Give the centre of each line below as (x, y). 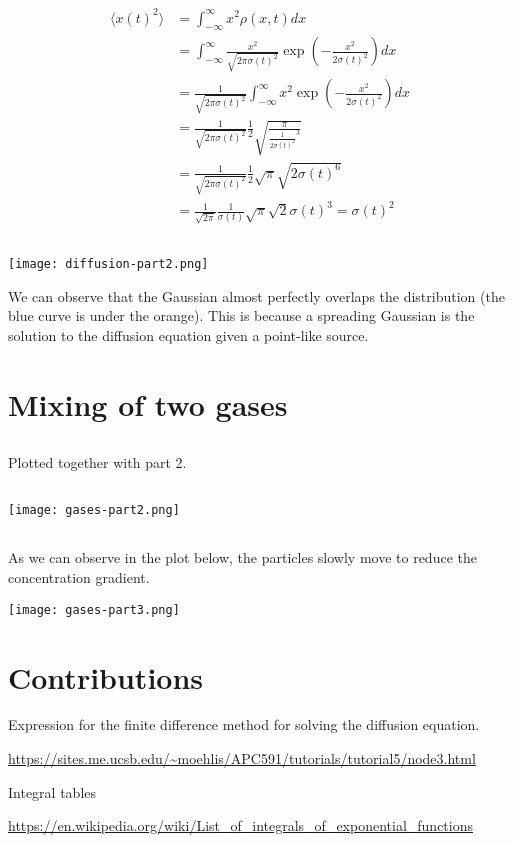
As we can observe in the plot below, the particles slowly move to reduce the (242, 557)
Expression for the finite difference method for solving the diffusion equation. (244, 724)
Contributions (106, 676)
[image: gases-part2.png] (94, 510)
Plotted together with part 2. (97, 462)
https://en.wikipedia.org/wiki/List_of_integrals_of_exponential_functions (241, 825)
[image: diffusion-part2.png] (108, 264)
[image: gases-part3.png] (94, 609)
